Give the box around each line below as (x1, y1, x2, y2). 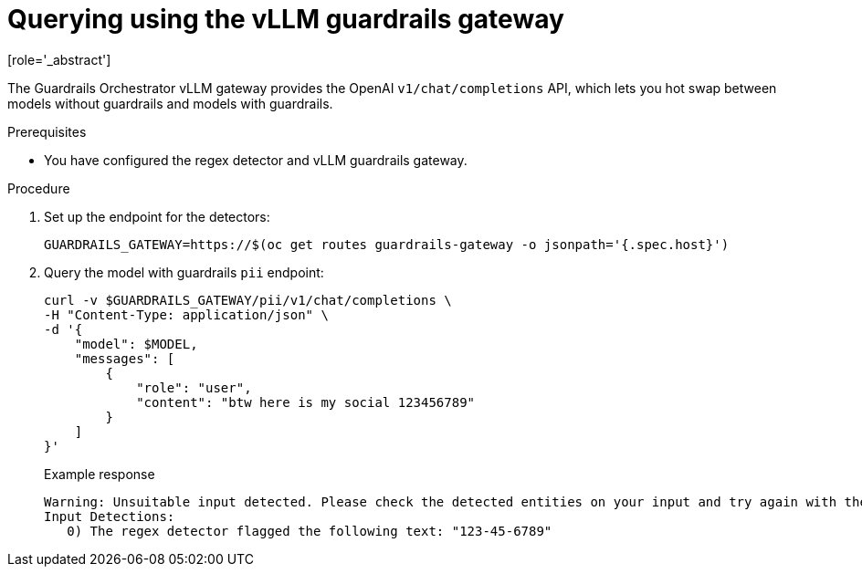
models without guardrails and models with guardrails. (7, 95, 333, 111)
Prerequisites (7, 123, 87, 140)
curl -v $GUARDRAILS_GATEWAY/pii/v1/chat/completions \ (44, 292, 452, 308)
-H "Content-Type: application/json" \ (44, 307, 329, 322)
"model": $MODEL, (74, 336, 198, 351)
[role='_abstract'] (7, 51, 111, 68)
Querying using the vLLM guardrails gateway (7, 4, 564, 35)
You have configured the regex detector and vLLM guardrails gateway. (44, 151, 468, 168)
